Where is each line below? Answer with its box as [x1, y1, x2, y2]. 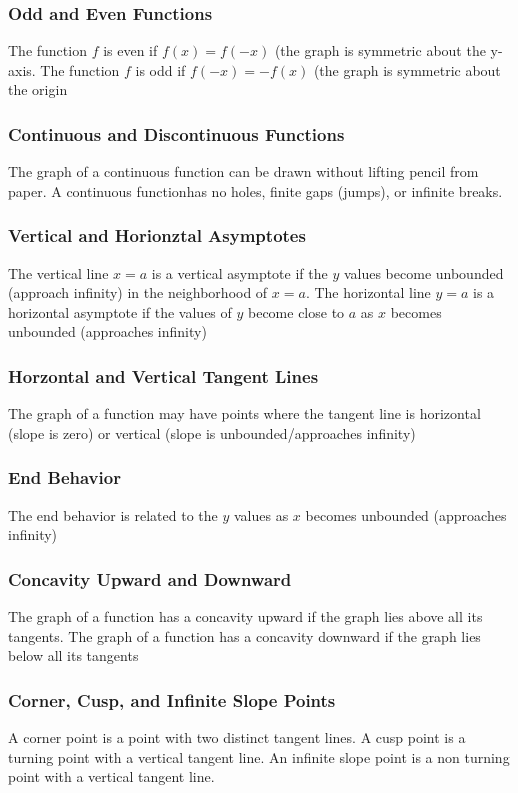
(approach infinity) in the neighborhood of [8, 282, 268, 303]
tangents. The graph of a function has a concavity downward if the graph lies [8, 625, 481, 646]
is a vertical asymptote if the [151, 262, 328, 283]
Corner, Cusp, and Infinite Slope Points [8, 687, 336, 712]
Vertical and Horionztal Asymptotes [8, 223, 306, 248]
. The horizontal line [305, 282, 431, 303]
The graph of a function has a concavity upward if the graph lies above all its [8, 606, 483, 627]
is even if [103, 40, 158, 61]
